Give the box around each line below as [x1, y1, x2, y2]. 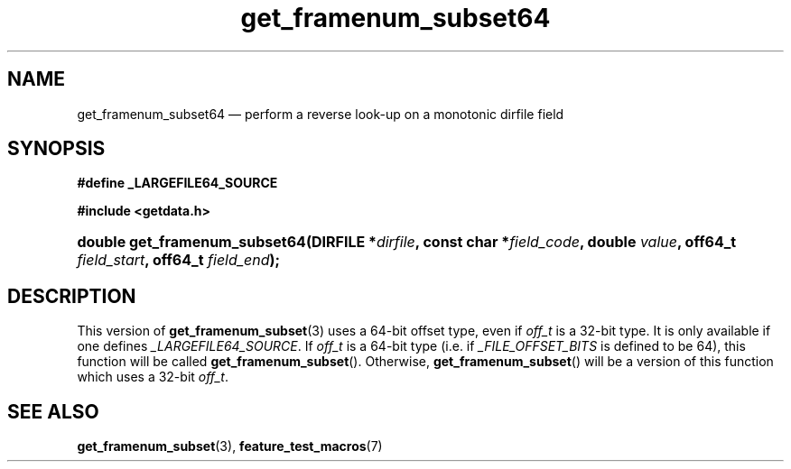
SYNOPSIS [7, 137, 106, 161]
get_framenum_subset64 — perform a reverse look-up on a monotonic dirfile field [77, 106, 564, 122]
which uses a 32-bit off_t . [77, 369, 228, 385]
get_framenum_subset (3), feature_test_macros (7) [77, 438, 383, 455]
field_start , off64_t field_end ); [77, 251, 281, 270]
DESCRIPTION [7, 284, 136, 308]
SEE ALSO [7, 400, 99, 423]
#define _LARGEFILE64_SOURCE [77, 175, 278, 191]
